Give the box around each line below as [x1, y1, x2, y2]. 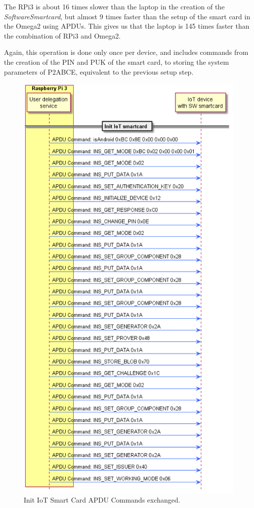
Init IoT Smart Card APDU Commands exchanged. [24, 495, 180, 505]
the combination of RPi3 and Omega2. [4, 30, 121, 41]
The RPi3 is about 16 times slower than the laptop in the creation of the [4, 1, 225, 11]
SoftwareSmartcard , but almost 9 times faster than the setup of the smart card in [4, 11, 251, 21]
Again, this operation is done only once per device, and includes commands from [4, 47, 249, 57]
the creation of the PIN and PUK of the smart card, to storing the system [4, 56, 229, 67]
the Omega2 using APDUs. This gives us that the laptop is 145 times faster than [4, 21, 250, 31]
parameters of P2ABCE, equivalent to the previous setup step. [4, 66, 194, 77]
